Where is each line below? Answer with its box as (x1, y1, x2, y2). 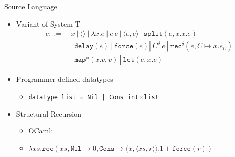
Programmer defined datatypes (16, 74, 113, 84)
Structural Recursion (16, 108, 81, 119)
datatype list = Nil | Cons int (28, 93, 139, 101)
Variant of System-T (16, 18, 80, 29)
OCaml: (28, 125, 53, 136)
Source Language (4, 1, 57, 11)
